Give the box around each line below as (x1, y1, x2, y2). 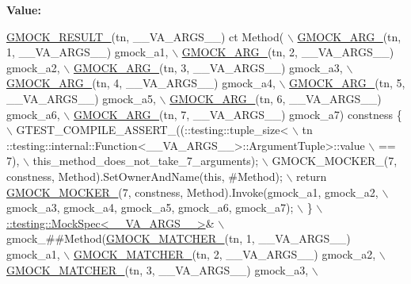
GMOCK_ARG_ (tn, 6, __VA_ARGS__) (169, 90, 382, 106)
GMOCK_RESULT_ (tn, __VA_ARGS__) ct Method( (6, 28, 284, 44)
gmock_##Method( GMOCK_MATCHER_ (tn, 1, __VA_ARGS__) (6, 230, 351, 247)
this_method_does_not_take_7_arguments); (32, 152, 259, 169)
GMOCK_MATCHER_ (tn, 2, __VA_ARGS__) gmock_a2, (73, 245, 376, 262)
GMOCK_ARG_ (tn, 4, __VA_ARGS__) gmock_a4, (6, 75, 276, 91)
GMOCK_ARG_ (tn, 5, (289, 75, 405, 91)
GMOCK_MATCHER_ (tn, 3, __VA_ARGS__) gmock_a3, (6, 261, 309, 278)
